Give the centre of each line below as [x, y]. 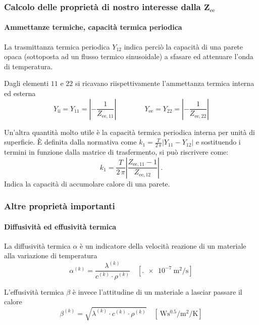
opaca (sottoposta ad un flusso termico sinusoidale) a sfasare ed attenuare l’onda [129, 56]
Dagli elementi [27, 83]
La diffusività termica [37, 245]
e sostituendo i [218, 142]
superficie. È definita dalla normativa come [70, 142]
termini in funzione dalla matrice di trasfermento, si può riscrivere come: [116, 152]
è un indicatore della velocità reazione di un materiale [163, 245]
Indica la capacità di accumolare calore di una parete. [87, 183]
